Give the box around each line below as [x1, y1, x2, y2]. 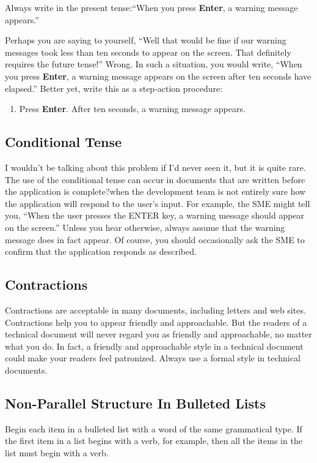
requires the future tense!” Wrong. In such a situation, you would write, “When [5, 58, 302, 70]
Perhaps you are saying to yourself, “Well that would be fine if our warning [5, 34, 286, 47]
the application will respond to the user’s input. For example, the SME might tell [5, 197, 310, 209]
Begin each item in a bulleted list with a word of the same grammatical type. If [5, 422, 302, 435]
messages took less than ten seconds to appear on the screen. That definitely [5, 45, 291, 58]
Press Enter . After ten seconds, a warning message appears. [19, 102, 246, 115]
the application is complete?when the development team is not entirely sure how [5, 185, 306, 198]
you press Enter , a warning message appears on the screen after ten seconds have [5, 69, 312, 82]
